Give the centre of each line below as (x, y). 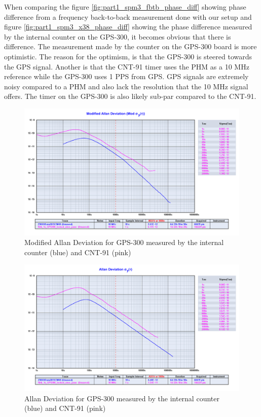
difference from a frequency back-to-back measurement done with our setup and (128, 16)
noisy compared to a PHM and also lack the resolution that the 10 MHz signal (126, 86)
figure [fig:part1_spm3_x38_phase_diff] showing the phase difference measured (128, 27)
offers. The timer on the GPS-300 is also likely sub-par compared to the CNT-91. (130, 96)
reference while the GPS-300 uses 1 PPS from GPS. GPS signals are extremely (126, 76)
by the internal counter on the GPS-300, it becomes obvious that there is (118, 36)
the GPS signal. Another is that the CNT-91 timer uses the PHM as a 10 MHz (127, 66)
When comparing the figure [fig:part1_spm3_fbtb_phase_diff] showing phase (125, 7)
